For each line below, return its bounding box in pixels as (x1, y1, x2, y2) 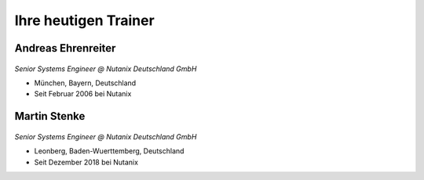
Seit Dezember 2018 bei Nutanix (34, 157, 139, 167)
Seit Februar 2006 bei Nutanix (34, 89, 132, 99)
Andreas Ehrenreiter (14, 41, 116, 55)
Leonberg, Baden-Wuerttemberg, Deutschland (34, 146, 185, 156)
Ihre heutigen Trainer (14, 12, 155, 29)
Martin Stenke (14, 110, 86, 123)
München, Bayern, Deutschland (34, 78, 137, 88)
